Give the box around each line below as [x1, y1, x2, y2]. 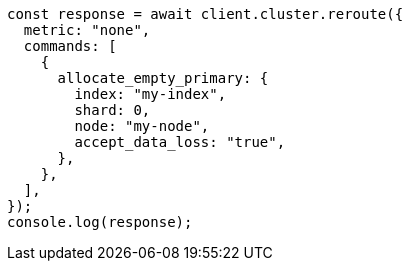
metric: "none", [23, 22, 151, 38]
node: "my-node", [74, 118, 210, 134]
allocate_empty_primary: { [57, 70, 269, 86]
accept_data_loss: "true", [74, 134, 286, 150]
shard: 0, [74, 102, 151, 118]
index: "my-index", [74, 86, 227, 102]
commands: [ [23, 38, 117, 54]
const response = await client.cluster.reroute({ [7, 6, 404, 22]
